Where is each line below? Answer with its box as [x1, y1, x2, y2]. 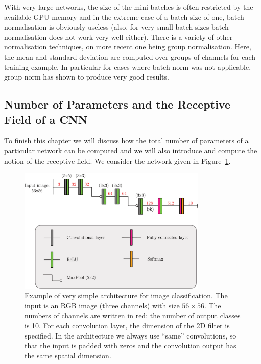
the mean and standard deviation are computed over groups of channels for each [4, 51, 255, 62]
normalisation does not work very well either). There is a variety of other [4, 31, 233, 42]
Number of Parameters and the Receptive [4, 96, 231, 112]
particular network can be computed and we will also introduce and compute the [4, 145, 257, 155]
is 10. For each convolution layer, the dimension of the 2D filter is [25, 320, 230, 331]
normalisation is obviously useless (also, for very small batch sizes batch [4, 21, 229, 32]
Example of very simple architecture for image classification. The [25, 290, 228, 301]
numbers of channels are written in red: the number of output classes [25, 310, 241, 321]
